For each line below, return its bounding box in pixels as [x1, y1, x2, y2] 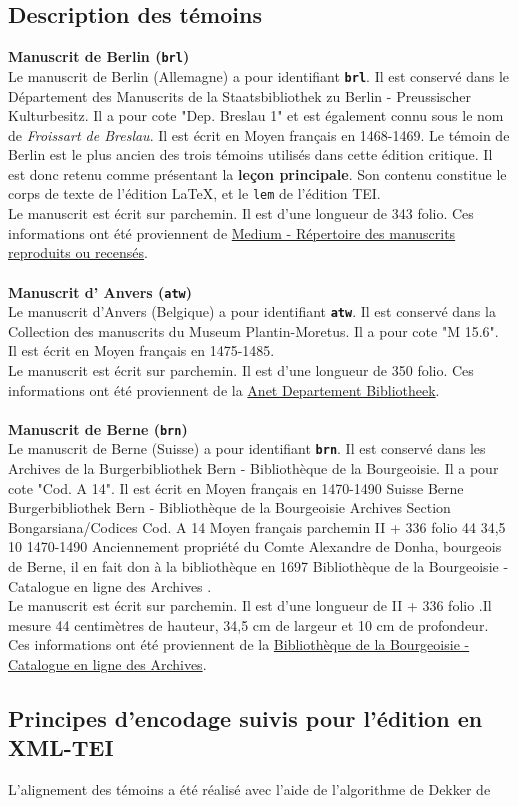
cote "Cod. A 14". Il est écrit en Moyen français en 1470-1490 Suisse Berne [8, 477, 464, 498]
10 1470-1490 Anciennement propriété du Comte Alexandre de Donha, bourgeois [8, 536, 502, 557]
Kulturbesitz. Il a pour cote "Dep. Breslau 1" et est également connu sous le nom [8, 105, 504, 126]
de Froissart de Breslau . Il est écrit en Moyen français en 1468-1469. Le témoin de [8, 124, 510, 145]
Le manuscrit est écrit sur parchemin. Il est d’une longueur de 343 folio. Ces [8, 203, 474, 224]
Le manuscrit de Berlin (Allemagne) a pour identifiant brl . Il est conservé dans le [8, 65, 510, 86]
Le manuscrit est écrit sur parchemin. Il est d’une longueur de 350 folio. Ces [8, 360, 474, 381]
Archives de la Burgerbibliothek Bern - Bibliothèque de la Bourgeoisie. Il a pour [8, 458, 499, 479]
